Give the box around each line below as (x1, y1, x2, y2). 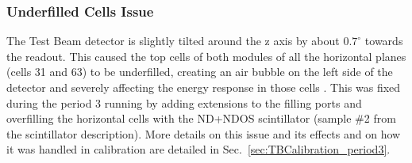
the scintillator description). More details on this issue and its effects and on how (6, 125, 401, 142)
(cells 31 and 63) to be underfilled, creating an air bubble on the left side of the (6, 63, 393, 80)
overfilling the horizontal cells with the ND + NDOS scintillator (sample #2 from (6, 110, 396, 127)
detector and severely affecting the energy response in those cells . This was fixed (6, 79, 401, 95)
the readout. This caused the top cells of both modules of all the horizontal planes (6, 47, 406, 64)
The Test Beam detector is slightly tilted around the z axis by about (6, 32, 340, 49)
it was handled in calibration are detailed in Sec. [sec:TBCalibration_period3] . (6, 141, 391, 157)
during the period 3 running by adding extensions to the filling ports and (6, 94, 362, 111)
